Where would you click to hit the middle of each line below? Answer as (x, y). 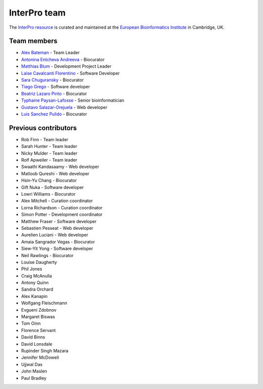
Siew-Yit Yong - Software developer (57, 249)
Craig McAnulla (37, 276)
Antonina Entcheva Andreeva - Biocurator (63, 59)
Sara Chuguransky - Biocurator (52, 80)
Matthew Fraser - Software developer (59, 221)
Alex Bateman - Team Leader (50, 53)
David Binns (33, 337)
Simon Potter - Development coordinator (62, 215)
